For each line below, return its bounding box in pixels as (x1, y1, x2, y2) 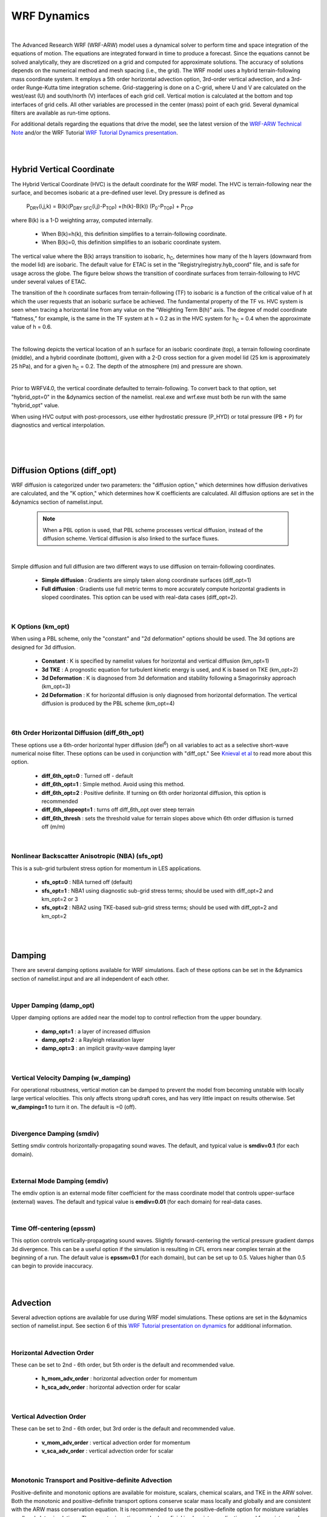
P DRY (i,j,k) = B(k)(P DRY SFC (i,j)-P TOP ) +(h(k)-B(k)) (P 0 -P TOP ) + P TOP (26, 203, 194, 212)
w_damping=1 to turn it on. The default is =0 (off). (11, 1103, 137, 1110)
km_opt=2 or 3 (41, 895, 78, 902)
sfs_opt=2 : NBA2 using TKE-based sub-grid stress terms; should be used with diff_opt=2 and (41, 904, 278, 911)
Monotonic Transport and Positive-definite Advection (11, 1476, 173, 1485)
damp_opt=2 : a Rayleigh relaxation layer (41, 1036, 145, 1044)
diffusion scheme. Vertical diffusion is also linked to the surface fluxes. (42, 535, 219, 542)
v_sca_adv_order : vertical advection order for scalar (41, 1447, 174, 1454)
